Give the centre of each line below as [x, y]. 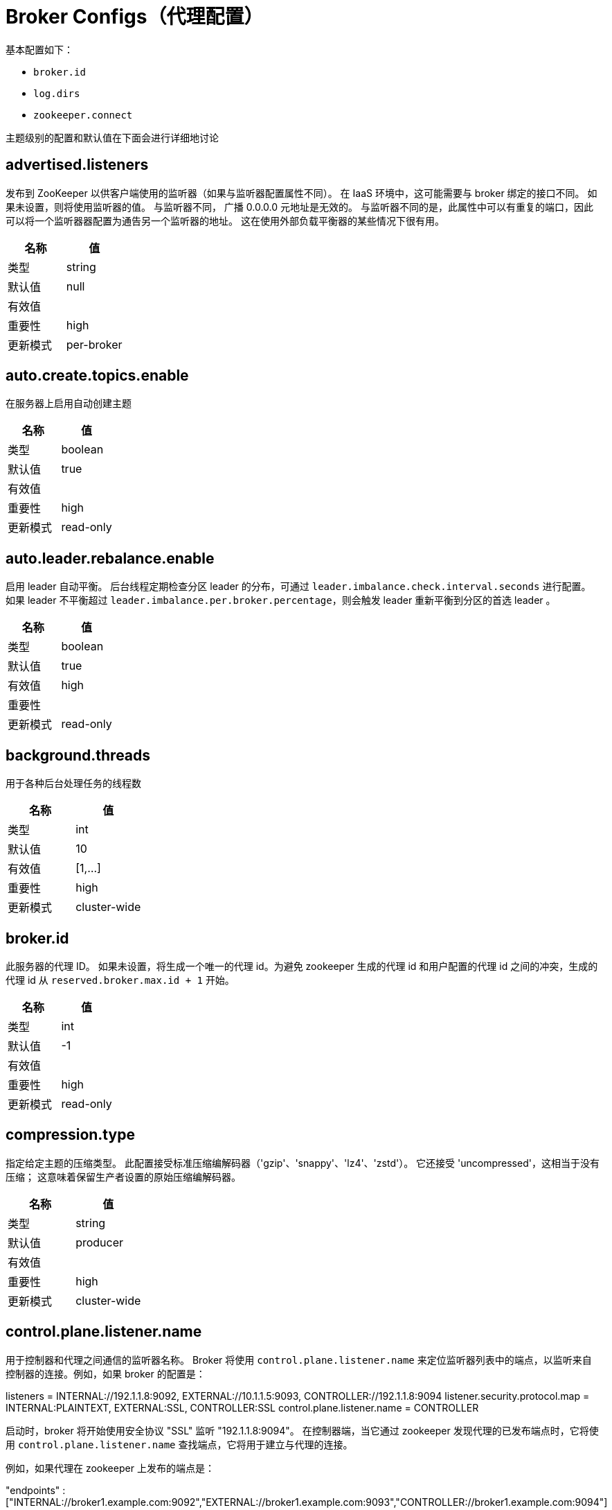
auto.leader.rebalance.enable [110, 558]
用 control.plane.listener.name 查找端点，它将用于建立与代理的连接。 [179, 1444]
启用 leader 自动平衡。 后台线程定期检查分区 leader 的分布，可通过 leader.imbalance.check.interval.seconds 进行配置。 [298, 587]
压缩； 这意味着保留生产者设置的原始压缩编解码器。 [123, 1177]
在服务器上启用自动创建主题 [69, 403]
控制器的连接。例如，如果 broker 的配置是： [106, 1373]
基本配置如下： [39, 49]
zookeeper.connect [83, 115]
